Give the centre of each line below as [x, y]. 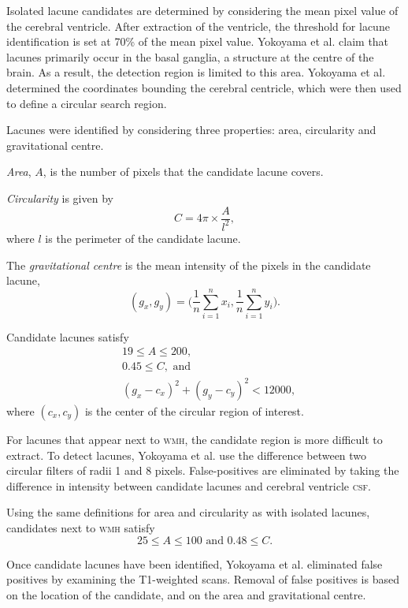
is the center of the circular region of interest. [194, 411]
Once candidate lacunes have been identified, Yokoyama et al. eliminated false [195, 563]
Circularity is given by [60, 198]
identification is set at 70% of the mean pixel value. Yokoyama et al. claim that [198, 41]
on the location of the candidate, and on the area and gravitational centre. [186, 594]
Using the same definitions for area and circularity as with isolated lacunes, [188, 512]
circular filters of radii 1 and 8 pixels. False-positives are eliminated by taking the [203, 470]
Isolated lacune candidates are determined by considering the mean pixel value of [202, 10]
